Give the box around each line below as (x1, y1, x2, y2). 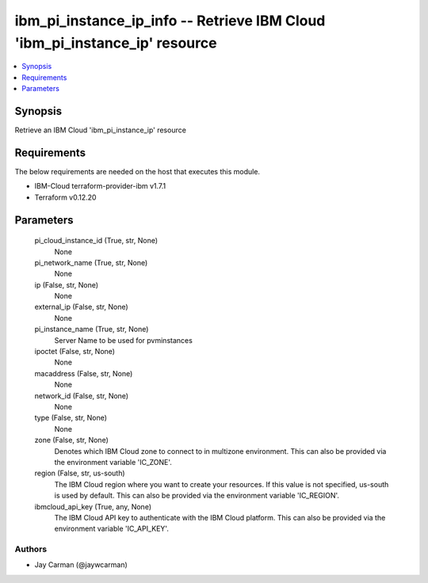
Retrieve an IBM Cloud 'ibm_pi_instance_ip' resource (14, 125, 186, 135)
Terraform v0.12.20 (34, 192, 97, 202)
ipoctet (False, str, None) (34, 347, 115, 356)
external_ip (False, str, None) (34, 302, 128, 312)
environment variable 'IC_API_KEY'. (54, 524, 170, 534)
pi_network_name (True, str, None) (34, 257, 148, 267)
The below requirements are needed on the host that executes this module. (14, 166, 261, 176)
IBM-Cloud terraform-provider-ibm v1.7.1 (34, 181, 166, 191)
